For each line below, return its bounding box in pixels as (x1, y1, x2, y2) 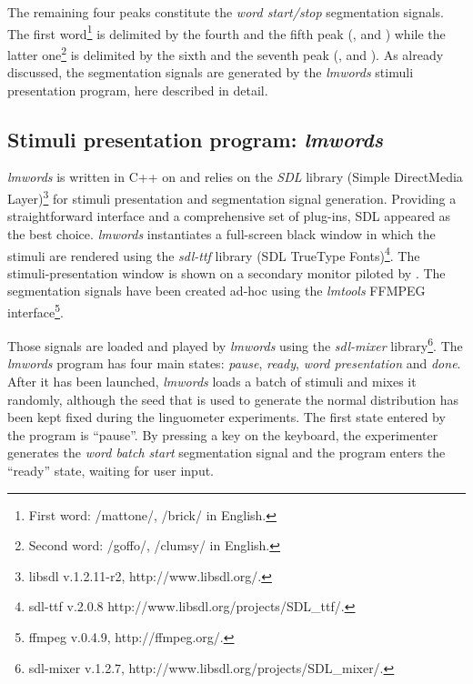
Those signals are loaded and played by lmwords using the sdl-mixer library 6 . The (7, 334, 463, 355)
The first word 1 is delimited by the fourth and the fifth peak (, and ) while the (7, 21, 446, 43)
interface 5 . (7, 299, 64, 321)
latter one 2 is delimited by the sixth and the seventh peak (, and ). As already (7, 42, 444, 64)
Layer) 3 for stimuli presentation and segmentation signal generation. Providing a (7, 186, 457, 207)
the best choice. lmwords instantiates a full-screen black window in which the (7, 224, 436, 243)
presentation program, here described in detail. (7, 80, 268, 99)
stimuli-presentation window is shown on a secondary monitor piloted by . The (7, 263, 446, 282)
